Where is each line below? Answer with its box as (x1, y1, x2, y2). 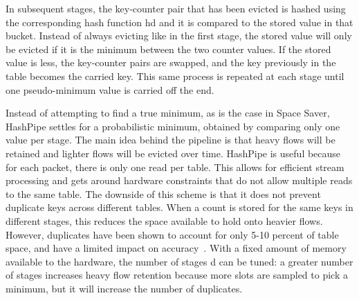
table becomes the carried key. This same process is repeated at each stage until (6, 68, 344, 83)
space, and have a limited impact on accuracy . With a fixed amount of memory (6, 241, 347, 255)
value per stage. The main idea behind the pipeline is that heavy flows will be (6, 132, 335, 147)
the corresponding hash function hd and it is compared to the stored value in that (6, 14, 353, 29)
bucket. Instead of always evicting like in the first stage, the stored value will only (6, 28, 352, 43)
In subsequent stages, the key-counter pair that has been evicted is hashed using (6, 1, 346, 15)
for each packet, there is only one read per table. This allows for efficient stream (6, 159, 344, 174)
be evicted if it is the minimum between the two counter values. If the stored (6, 41, 331, 56)
